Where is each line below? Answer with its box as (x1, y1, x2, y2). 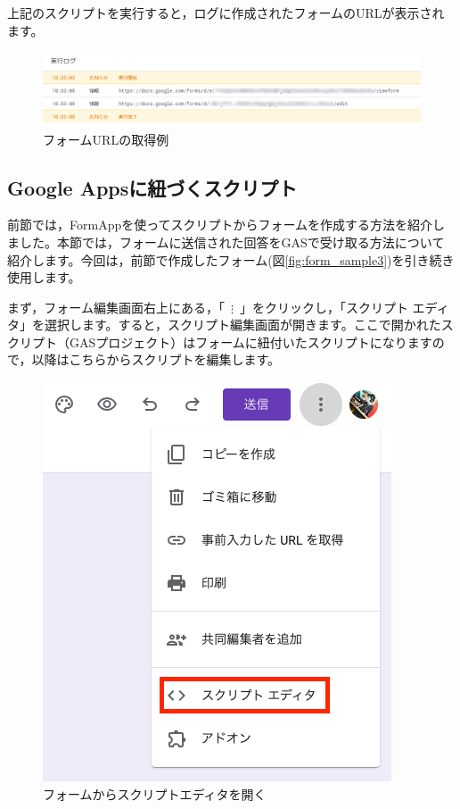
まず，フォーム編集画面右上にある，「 (7, 297, 225, 316)
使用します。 (7, 268, 81, 287)
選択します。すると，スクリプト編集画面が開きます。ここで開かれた (44, 315, 441, 334)
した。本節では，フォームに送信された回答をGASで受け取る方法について (19, 232, 445, 251)
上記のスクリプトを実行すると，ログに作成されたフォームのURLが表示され (7, 4, 445, 21)
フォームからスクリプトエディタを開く (43, 784, 267, 803)
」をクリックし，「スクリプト (239, 297, 408, 316)
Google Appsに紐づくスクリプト (7, 173, 298, 201)
